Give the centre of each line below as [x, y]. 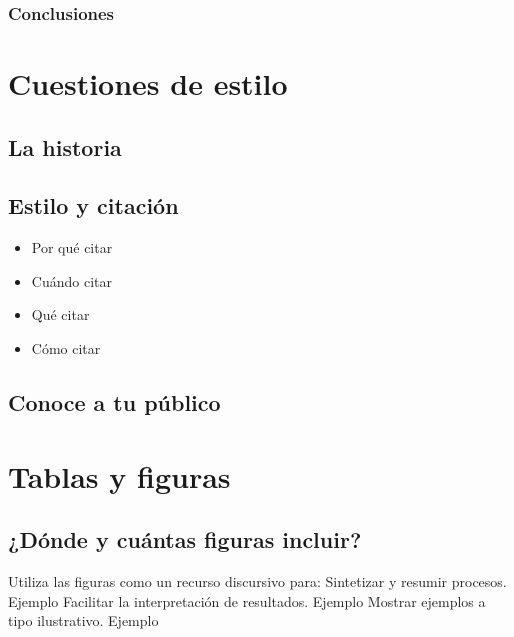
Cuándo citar [71, 280]
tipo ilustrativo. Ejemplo [83, 620]
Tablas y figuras [119, 475]
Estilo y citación [93, 205]
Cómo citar [66, 347]
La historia [65, 146]
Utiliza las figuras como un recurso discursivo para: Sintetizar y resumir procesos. [257, 580]
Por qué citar [72, 247]
